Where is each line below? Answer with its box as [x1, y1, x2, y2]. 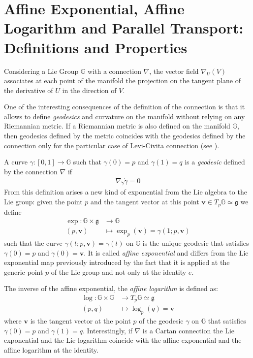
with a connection [88, 65, 141, 76]
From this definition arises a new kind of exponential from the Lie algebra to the [4, 187, 247, 197]
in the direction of [62, 85, 117, 95]
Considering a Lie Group [4, 65, 79, 76]
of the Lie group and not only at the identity [51, 266, 187, 277]
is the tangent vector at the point [30, 316, 131, 326]
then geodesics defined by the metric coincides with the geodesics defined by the [4, 130, 246, 141]
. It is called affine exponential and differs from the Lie [84, 247, 249, 258]
